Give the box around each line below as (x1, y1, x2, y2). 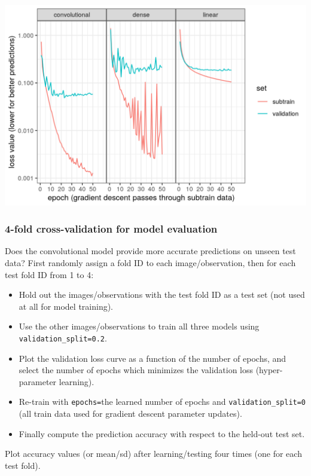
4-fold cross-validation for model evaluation (5, 221, 218, 236)
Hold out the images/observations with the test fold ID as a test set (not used (19, 288, 305, 301)
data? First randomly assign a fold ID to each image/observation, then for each (5, 257, 296, 269)
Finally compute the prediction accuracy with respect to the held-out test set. (19, 427, 305, 440)
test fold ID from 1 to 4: (5, 268, 94, 280)
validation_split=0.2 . (19, 332, 107, 344)
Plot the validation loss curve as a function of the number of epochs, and (19, 352, 286, 364)
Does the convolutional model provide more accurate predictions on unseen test (5, 245, 296, 257)
